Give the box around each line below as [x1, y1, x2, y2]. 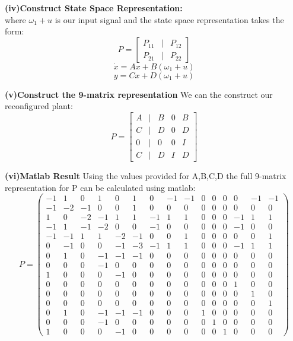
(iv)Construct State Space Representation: [5, 2, 183, 14]
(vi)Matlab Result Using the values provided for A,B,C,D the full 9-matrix [5, 170, 286, 182]
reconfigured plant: [5, 100, 73, 112]
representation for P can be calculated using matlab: [5, 181, 196, 193]
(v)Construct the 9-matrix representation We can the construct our [5, 88, 273, 100]
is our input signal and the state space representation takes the [55, 13, 284, 26]
